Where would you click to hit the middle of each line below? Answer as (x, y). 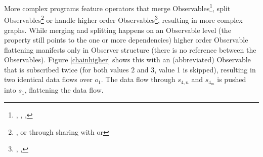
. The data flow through (138, 79)
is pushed (232, 79)
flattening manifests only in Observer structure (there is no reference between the (130, 49)
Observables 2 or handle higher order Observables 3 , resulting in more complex (123, 19)
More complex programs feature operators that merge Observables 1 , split (117, 7)
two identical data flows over (48, 79)
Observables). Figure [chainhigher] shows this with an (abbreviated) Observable (127, 60)
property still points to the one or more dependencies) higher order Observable (126, 40)
